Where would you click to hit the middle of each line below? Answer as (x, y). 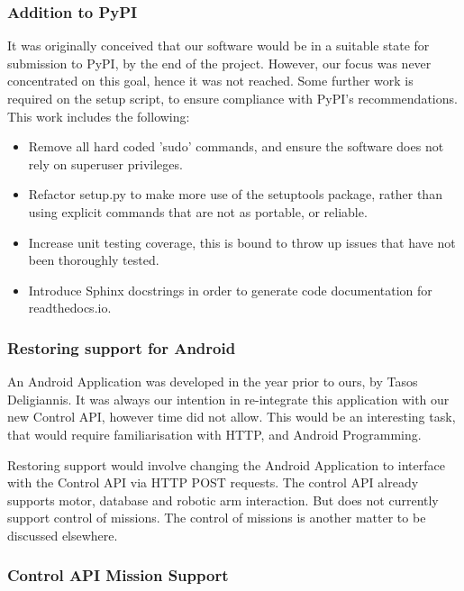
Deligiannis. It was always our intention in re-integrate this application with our (228, 399)
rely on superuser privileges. (105, 164)
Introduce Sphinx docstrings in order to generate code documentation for (230, 290)
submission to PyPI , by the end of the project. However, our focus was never (219, 63)
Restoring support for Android (122, 347)
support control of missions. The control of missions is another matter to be (217, 518)
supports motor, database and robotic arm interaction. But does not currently (223, 500)
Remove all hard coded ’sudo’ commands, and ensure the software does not (236, 146)
